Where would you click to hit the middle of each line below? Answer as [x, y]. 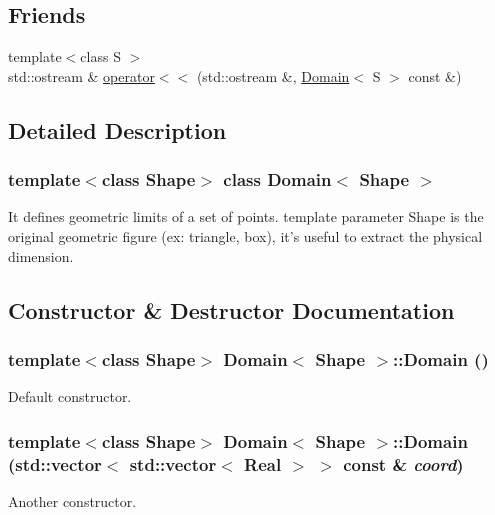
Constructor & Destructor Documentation [231, 309]
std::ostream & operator [81, 75]
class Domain [277, 179]
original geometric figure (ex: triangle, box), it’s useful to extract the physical [245, 235]
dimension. [41, 255]
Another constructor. [72, 500]
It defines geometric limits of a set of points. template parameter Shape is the [246, 216]
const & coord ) [403, 463]
